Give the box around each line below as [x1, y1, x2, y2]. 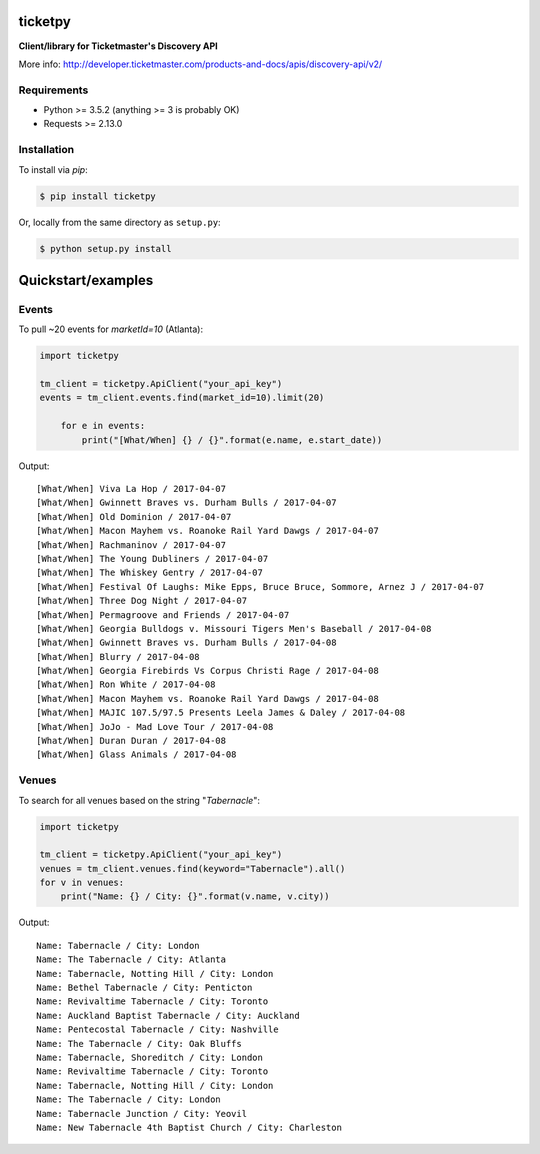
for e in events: [60, 420, 146, 432]
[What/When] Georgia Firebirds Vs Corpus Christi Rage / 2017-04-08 [36, 665, 379, 677]
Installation [18, 143, 75, 157]
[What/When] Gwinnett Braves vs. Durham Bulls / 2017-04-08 [36, 637, 337, 649]
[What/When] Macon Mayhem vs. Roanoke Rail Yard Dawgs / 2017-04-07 [36, 525, 379, 537]
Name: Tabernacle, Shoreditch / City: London [36, 1051, 264, 1063]
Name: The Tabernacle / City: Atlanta [36, 954, 227, 965]
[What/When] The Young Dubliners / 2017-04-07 [36, 553, 269, 564]
